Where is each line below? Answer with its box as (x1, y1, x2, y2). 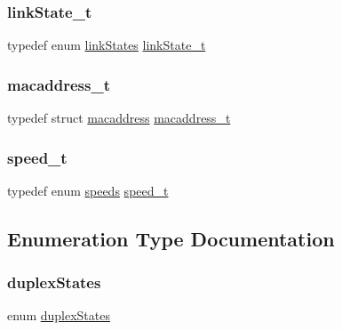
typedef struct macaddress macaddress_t (7, 109, 231, 127)
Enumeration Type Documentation (7, 224, 335, 252)
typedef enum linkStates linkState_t (7, 36, 206, 54)
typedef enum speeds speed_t (7, 181, 169, 199)
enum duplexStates (7, 306, 110, 325)
